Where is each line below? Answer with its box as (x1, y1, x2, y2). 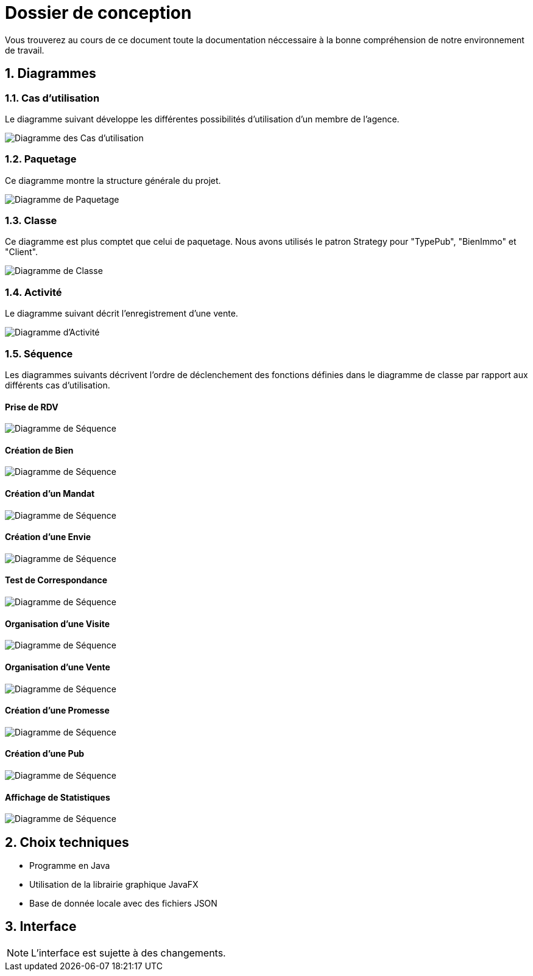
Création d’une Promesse (5, 705, 110, 716)
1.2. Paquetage (5, 153, 77, 166)
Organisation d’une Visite (5, 618, 110, 629)
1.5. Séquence (5, 347, 73, 360)
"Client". (5, 247, 38, 258)
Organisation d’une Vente (5, 661, 110, 672)
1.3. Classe (5, 214, 57, 227)
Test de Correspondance (5, 575, 108, 586)
